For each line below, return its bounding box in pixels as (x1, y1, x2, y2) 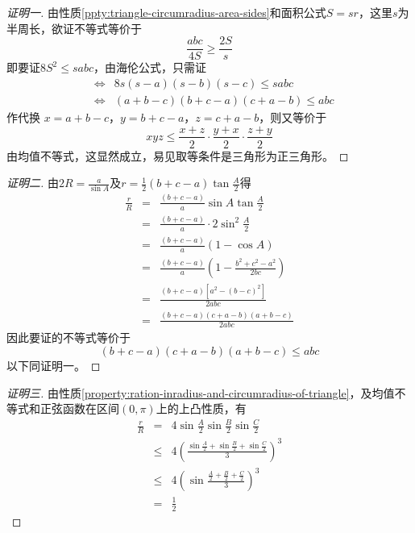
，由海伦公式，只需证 (93, 59, 206, 76)
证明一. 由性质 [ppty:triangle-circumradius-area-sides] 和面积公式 (6, 4, 326, 20)
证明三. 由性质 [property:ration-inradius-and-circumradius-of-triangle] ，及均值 (6, 384, 395, 401)
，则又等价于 (259, 108, 327, 125)
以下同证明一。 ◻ (6, 356, 101, 373)
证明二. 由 (6, 174, 59, 191)
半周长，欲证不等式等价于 (6, 19, 142, 36)
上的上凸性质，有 (156, 400, 247, 417)
